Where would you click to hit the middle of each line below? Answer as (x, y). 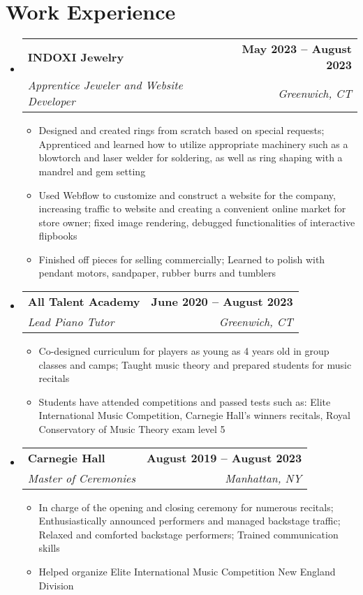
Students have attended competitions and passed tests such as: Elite (185, 401)
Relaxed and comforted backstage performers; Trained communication (188, 534)
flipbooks (58, 236)
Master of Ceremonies (82, 478)
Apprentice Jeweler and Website (105, 85)
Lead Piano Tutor (71, 322)
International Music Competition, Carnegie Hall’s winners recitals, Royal (194, 415)
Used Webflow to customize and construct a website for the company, (187, 194)
